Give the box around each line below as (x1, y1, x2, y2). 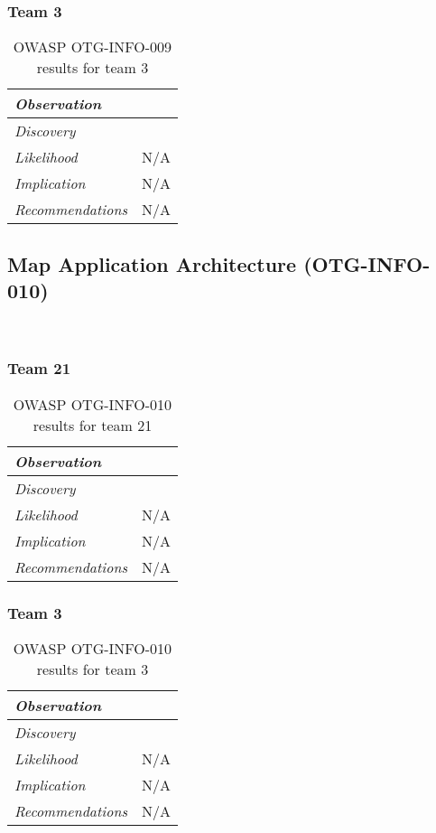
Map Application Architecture (7, 249, 297, 277)
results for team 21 (32, 414, 153, 435)
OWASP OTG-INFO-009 (13, 36, 172, 58)
